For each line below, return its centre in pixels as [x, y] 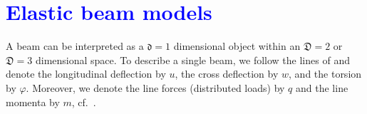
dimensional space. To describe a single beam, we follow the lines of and [192, 59]
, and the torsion [325, 74]
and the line [322, 87]
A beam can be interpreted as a [75, 46]
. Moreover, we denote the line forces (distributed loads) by [155, 87]
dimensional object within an [237, 46]
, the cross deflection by [227, 74]
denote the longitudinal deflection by [86, 74]
